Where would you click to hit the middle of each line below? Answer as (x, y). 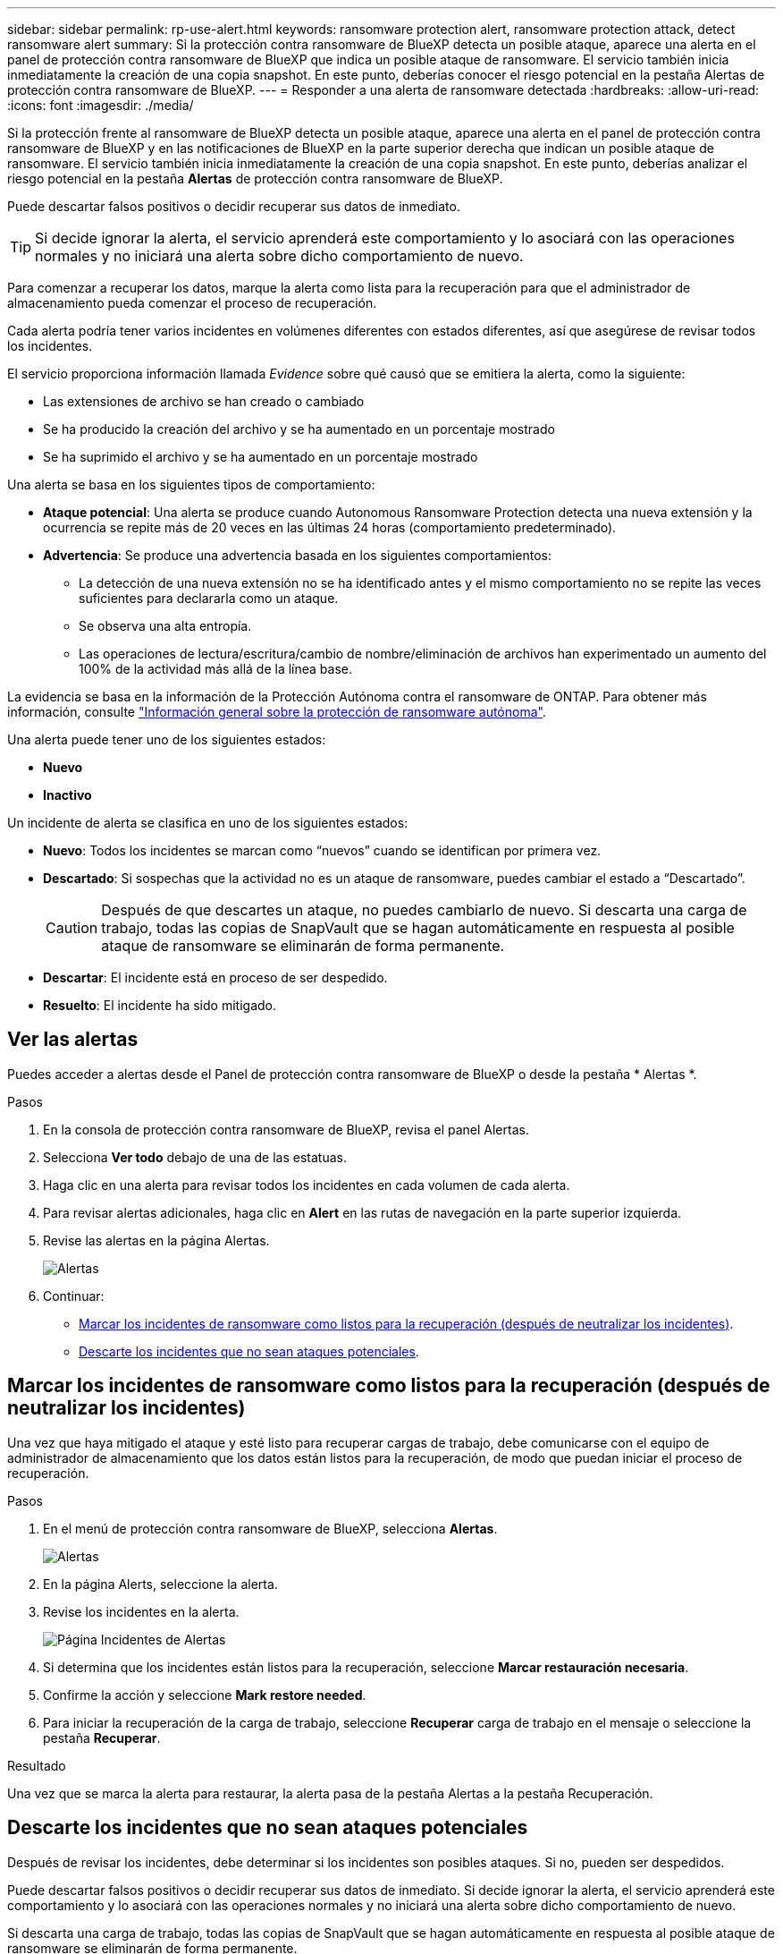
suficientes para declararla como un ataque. (209, 598)
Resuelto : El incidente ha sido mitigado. (160, 1005)
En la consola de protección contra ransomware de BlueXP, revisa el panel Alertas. (286, 1129)
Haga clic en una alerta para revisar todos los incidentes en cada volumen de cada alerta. (307, 1185)
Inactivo (67, 795)
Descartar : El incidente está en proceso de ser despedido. (215, 977)
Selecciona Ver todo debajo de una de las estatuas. (195, 1157)
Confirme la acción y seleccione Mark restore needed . (205, 1695)
